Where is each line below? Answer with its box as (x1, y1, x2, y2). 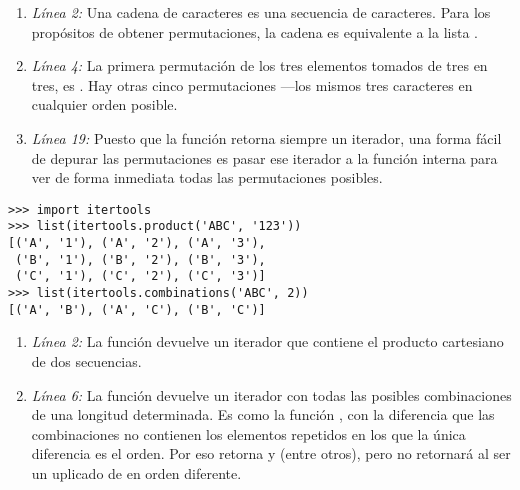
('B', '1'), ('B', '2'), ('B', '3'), (15, 252, 266, 267)
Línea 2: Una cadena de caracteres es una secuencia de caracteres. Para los (31, 2, 491, 22)
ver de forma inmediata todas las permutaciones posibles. (31, 167, 383, 188)
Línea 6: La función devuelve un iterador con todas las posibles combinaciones (31, 384, 512, 405)
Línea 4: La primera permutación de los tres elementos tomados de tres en (31, 55, 488, 76)
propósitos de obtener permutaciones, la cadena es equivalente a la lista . (31, 21, 478, 42)
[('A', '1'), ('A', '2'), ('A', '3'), (8, 236, 266, 251)
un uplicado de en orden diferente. (31, 462, 242, 483)
